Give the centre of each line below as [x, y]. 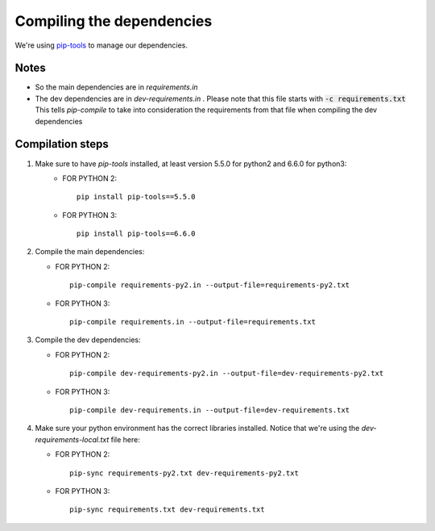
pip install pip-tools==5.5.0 [137, 197]
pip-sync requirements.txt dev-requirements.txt [167, 510]
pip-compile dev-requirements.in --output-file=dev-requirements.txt [210, 410]
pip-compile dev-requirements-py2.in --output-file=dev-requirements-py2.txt [227, 374]
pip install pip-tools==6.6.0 [137, 234]
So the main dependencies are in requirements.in [116, 87]
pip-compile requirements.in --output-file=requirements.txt [193, 322]
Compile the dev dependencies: [88, 340]
